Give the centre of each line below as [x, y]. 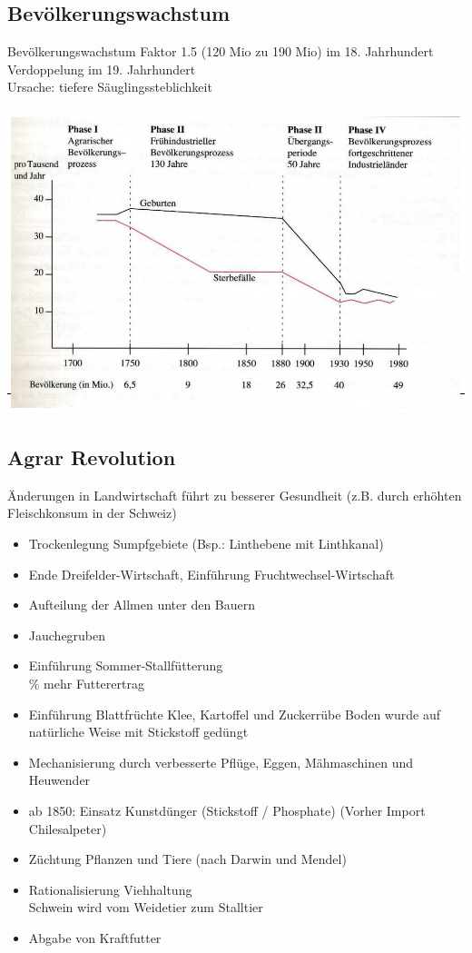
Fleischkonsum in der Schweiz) [92, 513]
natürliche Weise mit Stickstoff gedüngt [138, 732]
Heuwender [59, 780]
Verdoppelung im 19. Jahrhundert [102, 69]
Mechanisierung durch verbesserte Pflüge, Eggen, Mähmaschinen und [221, 762]
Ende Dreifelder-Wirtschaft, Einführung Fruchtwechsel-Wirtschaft [211, 574]
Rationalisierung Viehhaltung [110, 889]
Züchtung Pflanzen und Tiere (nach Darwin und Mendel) [187, 859]
